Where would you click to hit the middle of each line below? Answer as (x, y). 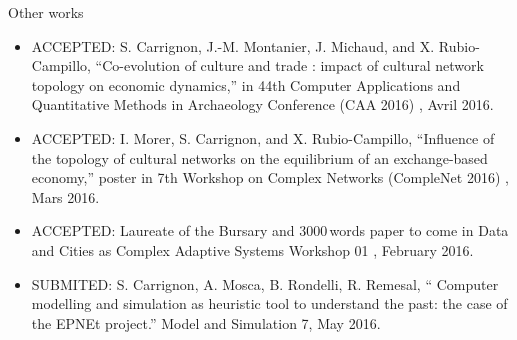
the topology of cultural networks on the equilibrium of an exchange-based (259, 157)
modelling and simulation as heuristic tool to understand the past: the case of (269, 303)
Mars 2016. (65, 196)
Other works (46, 12)
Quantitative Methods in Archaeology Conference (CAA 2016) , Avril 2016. (262, 104)
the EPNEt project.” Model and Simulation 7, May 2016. (206, 322)
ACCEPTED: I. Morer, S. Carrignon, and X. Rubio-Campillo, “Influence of (263, 137)
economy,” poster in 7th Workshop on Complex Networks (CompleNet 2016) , (270, 177)
